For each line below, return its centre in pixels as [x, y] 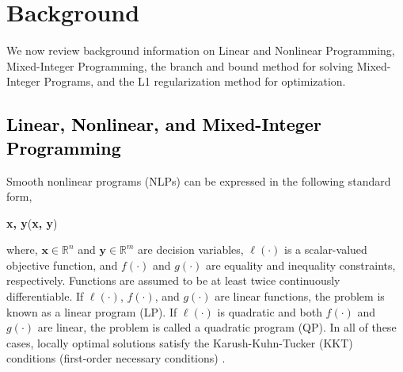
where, [22, 249]
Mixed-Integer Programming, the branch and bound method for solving [180, 65]
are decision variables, [191, 249]
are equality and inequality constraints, [300, 265]
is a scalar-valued [326, 249]
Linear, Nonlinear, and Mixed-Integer [164, 124]
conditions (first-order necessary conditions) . [116, 358]
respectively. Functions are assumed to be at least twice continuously [173, 280]
